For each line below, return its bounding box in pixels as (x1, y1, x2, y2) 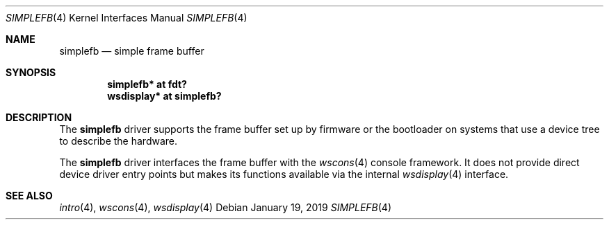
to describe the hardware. (59, 135, 178, 147)
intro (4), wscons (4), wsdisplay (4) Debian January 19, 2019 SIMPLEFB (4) (59, 201, 392, 213)
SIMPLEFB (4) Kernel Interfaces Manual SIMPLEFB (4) (6, 12, 247, 24)
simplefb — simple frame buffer (59, 45, 204, 57)
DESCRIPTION (6, 111, 72, 123)
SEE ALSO (6, 190, 53, 201)
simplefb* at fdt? (107, 78, 187, 90)
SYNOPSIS (6, 66, 56, 78)
